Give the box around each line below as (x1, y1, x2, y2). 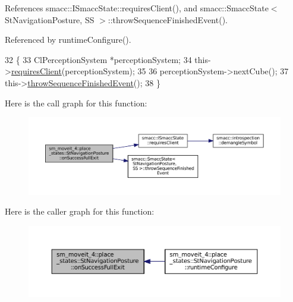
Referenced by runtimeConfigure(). (5, 33, 131, 46)
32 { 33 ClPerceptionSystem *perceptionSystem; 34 (5, 53, 192, 65)
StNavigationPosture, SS (5, 13, 94, 26)
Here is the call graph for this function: (5, 96, 147, 109)
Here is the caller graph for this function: (5, 205, 155, 218)
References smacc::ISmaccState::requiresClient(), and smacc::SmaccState (5, 2, 269, 14)
